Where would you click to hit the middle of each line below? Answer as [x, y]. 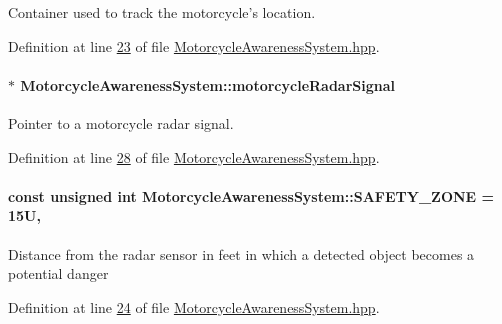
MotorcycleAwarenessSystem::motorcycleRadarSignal [208, 84]
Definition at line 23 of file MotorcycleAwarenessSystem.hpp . [194, 45]
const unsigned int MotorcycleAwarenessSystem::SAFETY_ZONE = [251, 195]
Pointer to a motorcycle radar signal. [121, 122]
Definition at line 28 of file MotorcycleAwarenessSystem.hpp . [194, 156]
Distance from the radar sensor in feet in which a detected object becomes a [241, 253]
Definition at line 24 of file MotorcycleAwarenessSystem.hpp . [194, 306]
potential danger [58, 273]
